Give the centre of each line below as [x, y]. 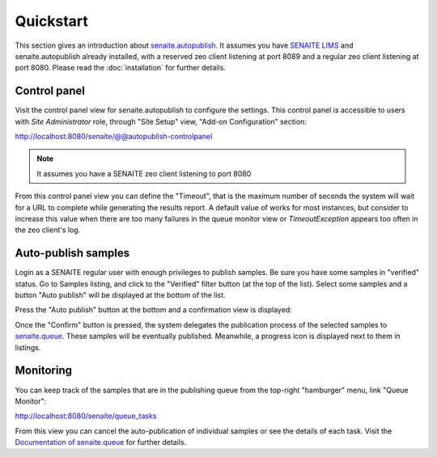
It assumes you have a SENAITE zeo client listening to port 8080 [144, 173]
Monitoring [44, 371]
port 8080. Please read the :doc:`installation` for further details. [121, 68]
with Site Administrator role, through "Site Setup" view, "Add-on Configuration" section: [161, 121]
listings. [28, 347]
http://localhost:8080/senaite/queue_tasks [86, 416]
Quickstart [52, 21]
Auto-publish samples [72, 254]
